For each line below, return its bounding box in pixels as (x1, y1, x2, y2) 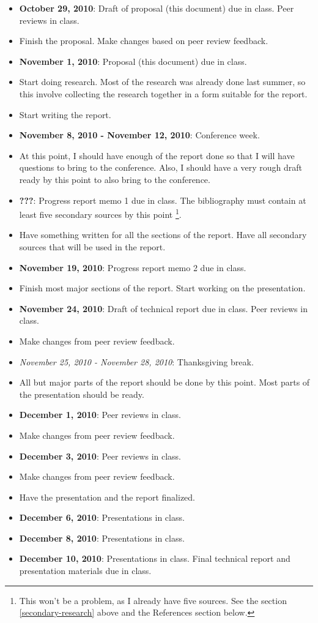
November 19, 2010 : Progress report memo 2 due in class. (19, 261, 246, 274)
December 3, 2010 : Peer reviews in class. (19, 449, 182, 462)
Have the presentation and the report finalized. (19, 490, 196, 503)
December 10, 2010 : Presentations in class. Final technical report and (19, 552, 290, 565)
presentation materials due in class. (19, 564, 152, 577)
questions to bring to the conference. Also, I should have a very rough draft (19, 161, 302, 174)
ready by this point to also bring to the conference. (19, 173, 210, 185)
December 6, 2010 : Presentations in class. (19, 511, 185, 524)
